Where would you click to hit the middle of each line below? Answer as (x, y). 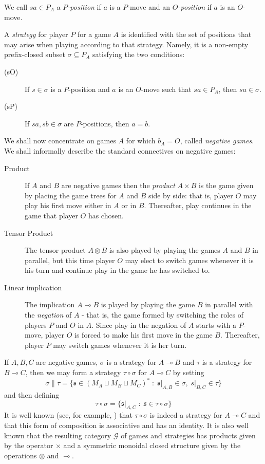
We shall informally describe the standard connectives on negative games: (120, 150)
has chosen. (106, 215)
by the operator (29, 445)
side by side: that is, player (191, 195)
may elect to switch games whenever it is (189, 260)
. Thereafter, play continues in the (198, 205)
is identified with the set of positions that (186, 34)
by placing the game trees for (71, 195)
